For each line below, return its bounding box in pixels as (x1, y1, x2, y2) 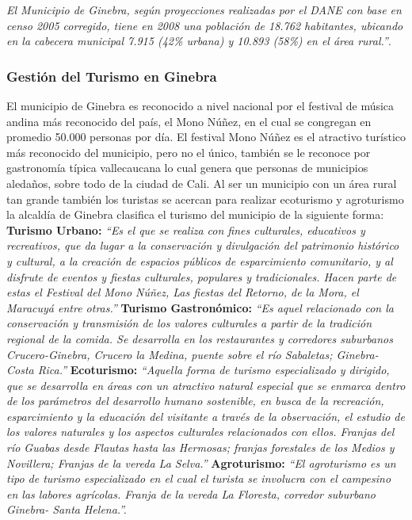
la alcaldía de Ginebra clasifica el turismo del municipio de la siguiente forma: (6, 206, 384, 223)
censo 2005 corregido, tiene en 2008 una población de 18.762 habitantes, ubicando (6, 17, 403, 33)
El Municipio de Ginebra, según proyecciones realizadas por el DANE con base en (6, 2, 402, 17)
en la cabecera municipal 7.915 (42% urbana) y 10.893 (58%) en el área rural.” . (6, 32, 391, 49)
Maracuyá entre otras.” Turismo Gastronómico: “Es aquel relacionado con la (6, 299, 394, 315)
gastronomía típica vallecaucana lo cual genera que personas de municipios (6, 159, 368, 176)
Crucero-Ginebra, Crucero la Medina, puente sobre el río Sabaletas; (6, 346, 333, 362)
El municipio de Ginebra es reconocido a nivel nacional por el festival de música (6, 97, 395, 113)
